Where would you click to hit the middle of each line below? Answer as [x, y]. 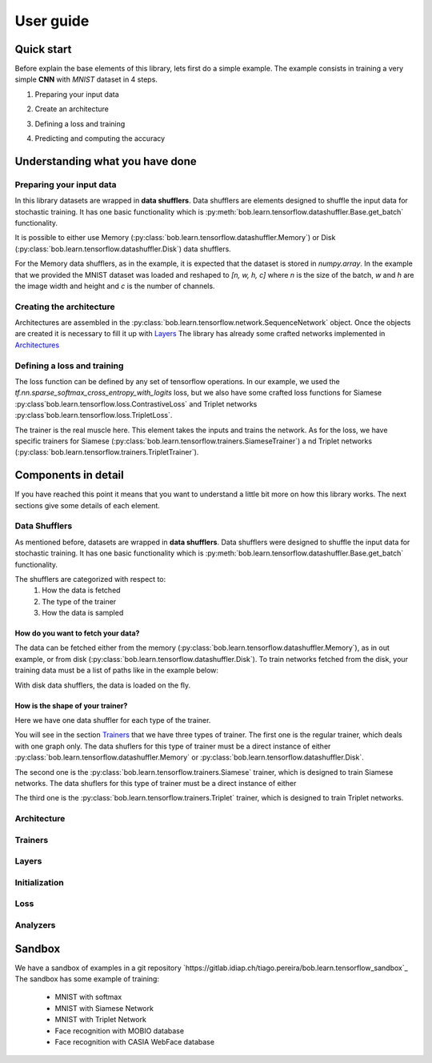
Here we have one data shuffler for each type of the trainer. [113, 720]
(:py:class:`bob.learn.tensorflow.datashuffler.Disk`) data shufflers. [123, 249]
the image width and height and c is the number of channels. [115, 286]
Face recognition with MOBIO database [119, 1031]
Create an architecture [72, 109]
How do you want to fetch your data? [77, 633]
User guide [52, 21]
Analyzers [35, 925]
